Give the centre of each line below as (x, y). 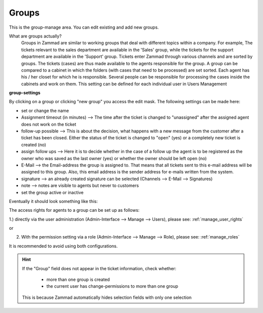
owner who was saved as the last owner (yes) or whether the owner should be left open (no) (114, 158)
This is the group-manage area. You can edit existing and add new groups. (84, 27)
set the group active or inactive (52, 192)
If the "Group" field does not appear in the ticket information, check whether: (99, 268)
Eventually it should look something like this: (53, 201)
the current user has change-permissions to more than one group (112, 286)
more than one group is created (78, 279)
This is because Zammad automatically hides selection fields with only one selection (107, 297)
